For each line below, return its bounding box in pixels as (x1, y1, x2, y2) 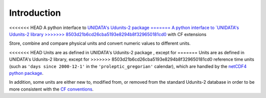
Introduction (9, 7, 61, 18)
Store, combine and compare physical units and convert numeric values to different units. (9, 40, 191, 46)
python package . (9, 70, 44, 76)
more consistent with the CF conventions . (9, 86, 94, 92)
